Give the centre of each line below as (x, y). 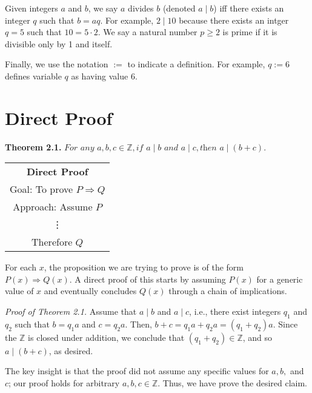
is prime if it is (250, 32)
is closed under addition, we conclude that (106, 337)
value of (19, 291)
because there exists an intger (234, 20)
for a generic (280, 279)
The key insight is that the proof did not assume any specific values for (137, 371)
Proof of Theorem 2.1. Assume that (71, 311)
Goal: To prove (41, 189)
